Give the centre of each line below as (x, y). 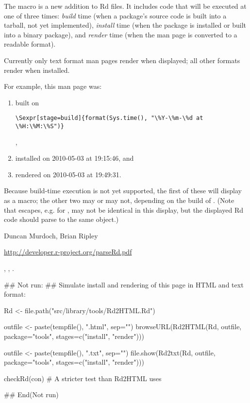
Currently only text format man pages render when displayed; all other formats (122, 60)
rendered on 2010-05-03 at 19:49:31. (68, 174)
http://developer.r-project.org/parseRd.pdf (68, 252)
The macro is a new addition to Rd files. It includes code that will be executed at (125, 6)
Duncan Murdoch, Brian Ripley (51, 235)
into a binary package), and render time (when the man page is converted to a (121, 34)
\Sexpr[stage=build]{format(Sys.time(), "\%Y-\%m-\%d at (109, 118)
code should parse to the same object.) (61, 219)
